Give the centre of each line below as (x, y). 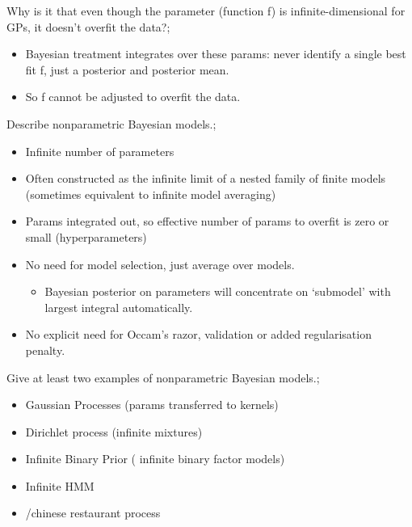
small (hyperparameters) (86, 236)
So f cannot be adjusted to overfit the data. (133, 97)
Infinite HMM (60, 485)
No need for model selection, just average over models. (160, 264)
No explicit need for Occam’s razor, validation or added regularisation (198, 334)
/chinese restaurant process (93, 513)
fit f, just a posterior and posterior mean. (127, 69)
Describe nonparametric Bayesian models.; (111, 123)
